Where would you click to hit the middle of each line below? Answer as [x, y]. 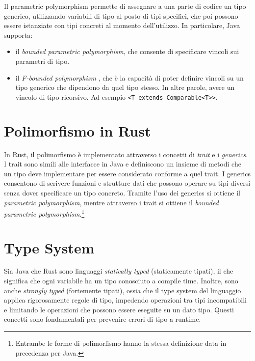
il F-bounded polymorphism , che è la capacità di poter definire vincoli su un [129, 77]
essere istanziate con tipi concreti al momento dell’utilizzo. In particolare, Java [122, 25]
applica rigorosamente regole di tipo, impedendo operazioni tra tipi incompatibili [125, 300]
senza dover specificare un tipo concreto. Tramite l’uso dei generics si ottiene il [122, 192]
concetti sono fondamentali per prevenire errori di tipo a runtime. [102, 319]
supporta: [18, 35]
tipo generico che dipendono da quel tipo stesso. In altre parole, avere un [125, 87]
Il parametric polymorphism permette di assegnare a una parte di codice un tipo [125, 6]
